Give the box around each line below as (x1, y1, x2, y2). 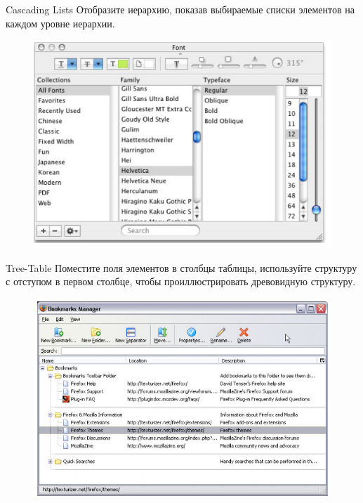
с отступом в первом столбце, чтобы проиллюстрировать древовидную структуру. (6, 274, 356, 289)
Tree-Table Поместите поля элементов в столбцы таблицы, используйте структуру (6, 260, 357, 275)
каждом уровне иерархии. (6, 15, 115, 30)
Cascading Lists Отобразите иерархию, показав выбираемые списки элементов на (6, 2, 355, 16)
